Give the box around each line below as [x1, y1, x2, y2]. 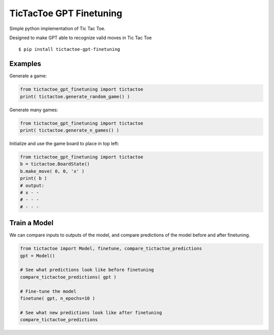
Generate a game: [9, 73, 47, 79]
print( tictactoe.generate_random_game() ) [20, 94, 130, 99]
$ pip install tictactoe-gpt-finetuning [18, 46, 120, 52]
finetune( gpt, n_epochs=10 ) [20, 295, 95, 301]
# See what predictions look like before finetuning [20, 267, 154, 273]
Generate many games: [9, 107, 58, 113]
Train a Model [9, 219, 54, 227]
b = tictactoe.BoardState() [20, 161, 90, 167]
